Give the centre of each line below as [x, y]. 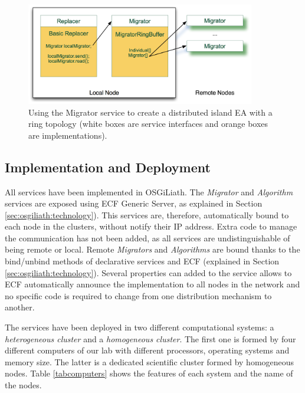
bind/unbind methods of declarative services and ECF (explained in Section [142, 261]
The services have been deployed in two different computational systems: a [140, 327]
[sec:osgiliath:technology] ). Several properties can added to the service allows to [148, 272]
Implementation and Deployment [108, 167]
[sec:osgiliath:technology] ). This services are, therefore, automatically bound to [147, 214]
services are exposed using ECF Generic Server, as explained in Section [134, 203]
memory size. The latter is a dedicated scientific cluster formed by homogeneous [150, 361]
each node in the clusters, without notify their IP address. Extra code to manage [151, 226]
